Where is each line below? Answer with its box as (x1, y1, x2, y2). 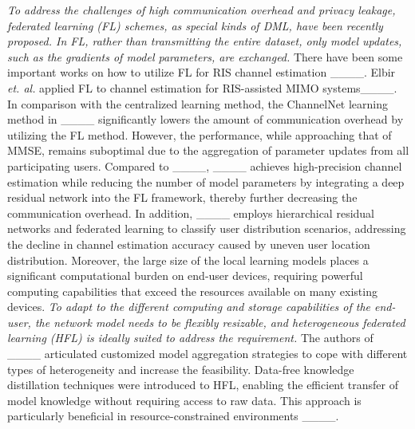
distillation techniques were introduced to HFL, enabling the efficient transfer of (7, 376, 399, 393)
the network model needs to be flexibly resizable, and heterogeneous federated (34, 313, 405, 330)
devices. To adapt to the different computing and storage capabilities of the (7, 298, 371, 315)
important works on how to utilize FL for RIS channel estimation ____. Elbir (7, 64, 396, 81)
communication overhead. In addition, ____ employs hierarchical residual (7, 204, 374, 221)
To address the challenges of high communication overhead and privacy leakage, (7, 2, 396, 18)
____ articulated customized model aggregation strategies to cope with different (7, 345, 408, 362)
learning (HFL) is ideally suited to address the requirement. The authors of (7, 329, 373, 346)
